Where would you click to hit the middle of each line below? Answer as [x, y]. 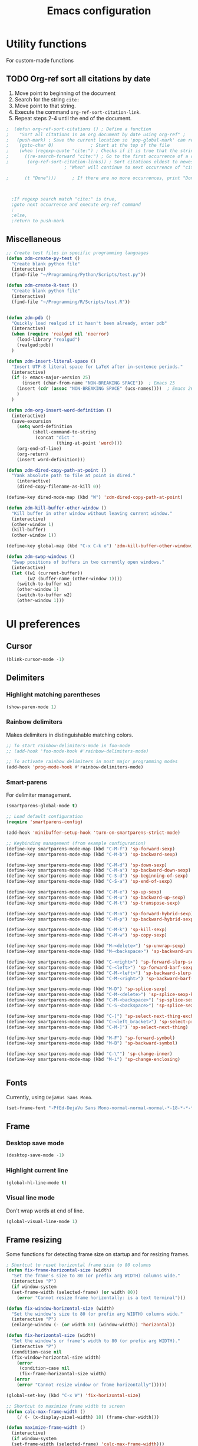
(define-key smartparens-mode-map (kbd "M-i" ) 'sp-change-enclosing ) [93, 1060]
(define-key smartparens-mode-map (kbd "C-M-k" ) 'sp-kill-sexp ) [87, 930]
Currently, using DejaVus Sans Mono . [49, 1097]
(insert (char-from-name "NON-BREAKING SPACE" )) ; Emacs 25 [98, 383]
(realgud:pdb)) [35, 345]
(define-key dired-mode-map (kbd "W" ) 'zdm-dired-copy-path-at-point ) [95, 497]
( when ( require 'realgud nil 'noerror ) [60, 334]
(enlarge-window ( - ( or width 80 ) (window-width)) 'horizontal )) [93, 1325]
